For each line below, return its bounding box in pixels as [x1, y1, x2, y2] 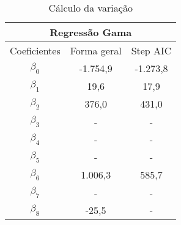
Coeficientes [10, 43, 61, 57]
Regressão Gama [50, 25, 132, 39]
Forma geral [70, 43, 122, 57]
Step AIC [131, 43, 172, 57]
